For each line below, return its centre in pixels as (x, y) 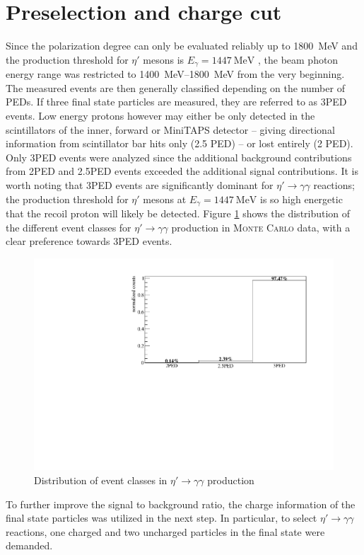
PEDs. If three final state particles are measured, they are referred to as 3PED (176, 102)
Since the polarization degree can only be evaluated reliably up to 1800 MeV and (182, 46)
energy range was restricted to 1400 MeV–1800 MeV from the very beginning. (175, 74)
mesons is (164, 59)
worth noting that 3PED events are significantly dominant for (140, 184)
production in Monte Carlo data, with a (261, 227)
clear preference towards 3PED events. (89, 241)
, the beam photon (298, 59)
